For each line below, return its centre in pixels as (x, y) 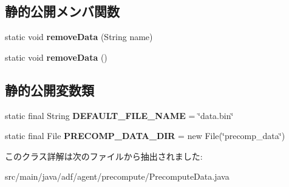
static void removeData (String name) (79, 37)
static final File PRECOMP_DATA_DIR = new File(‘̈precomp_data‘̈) (145, 136)
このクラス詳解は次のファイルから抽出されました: (104, 156)
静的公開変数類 (49, 90)
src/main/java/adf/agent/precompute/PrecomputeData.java (117, 176)
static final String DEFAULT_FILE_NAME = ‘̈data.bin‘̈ (119, 115)
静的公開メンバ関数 (62, 11)
